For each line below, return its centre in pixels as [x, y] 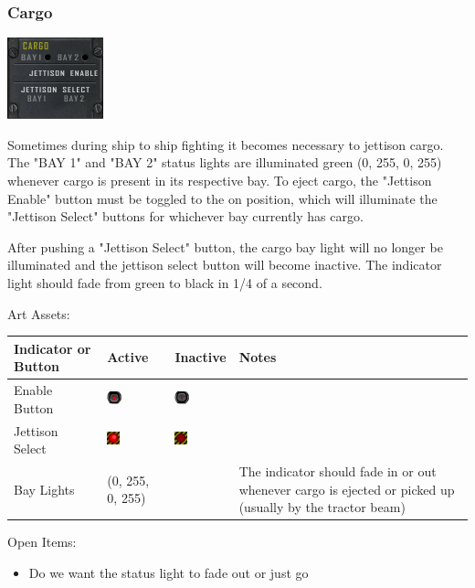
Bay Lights [44, 489]
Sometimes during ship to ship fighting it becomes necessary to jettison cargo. [226, 144]
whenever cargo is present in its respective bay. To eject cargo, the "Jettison [220, 180]
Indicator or [53, 348]
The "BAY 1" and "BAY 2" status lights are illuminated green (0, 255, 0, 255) [225, 162]
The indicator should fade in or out [338, 470]
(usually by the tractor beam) [322, 507]
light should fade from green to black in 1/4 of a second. [165, 282]
